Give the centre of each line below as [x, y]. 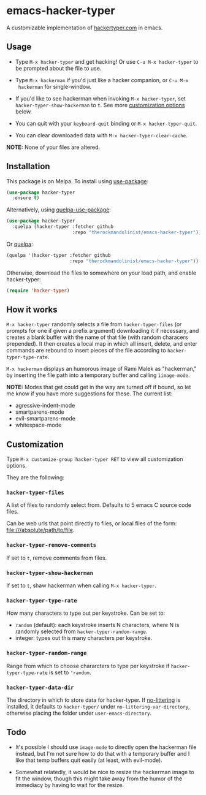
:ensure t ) [26, 198]
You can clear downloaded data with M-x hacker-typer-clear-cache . [101, 135]
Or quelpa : [20, 244]
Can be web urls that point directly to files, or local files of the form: [92, 523]
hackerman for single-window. [55, 86]
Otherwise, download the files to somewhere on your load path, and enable [101, 273]
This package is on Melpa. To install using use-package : [78, 181]
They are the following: [35, 477]
